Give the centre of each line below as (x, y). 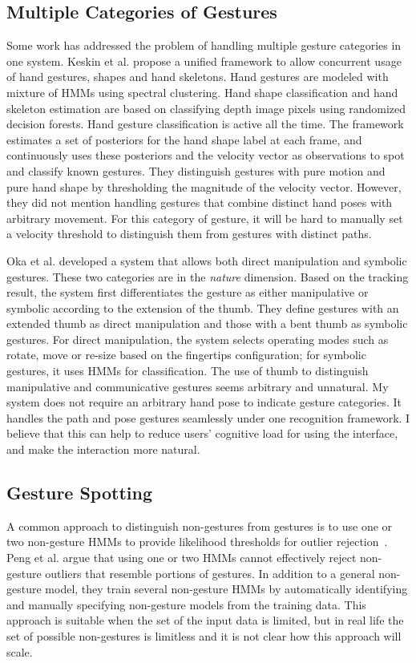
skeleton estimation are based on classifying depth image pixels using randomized (206, 108)
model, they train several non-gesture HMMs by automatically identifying (226, 589)
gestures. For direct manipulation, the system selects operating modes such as (198, 339)
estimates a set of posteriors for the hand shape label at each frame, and (184, 139)
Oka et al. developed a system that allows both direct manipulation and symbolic (207, 260)
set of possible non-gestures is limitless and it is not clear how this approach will (204, 636)
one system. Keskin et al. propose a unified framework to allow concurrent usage (204, 61)
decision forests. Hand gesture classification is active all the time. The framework (205, 124)
